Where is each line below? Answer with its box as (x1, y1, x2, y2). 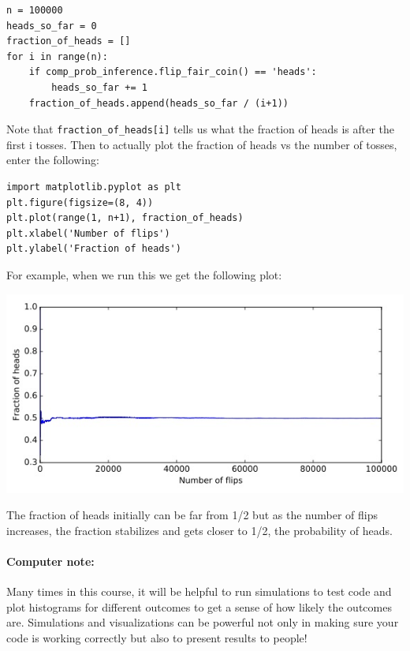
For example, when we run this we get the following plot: (6, 266, 282, 282)
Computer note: (6, 552, 95, 569)
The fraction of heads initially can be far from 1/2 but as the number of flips (6, 507, 378, 523)
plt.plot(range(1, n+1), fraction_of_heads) (6, 212, 244, 224)
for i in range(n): (6, 51, 108, 62)
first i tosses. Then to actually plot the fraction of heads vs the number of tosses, (6, 136, 397, 152)
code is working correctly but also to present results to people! (6, 629, 307, 645)
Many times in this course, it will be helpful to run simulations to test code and (6, 583, 392, 600)
